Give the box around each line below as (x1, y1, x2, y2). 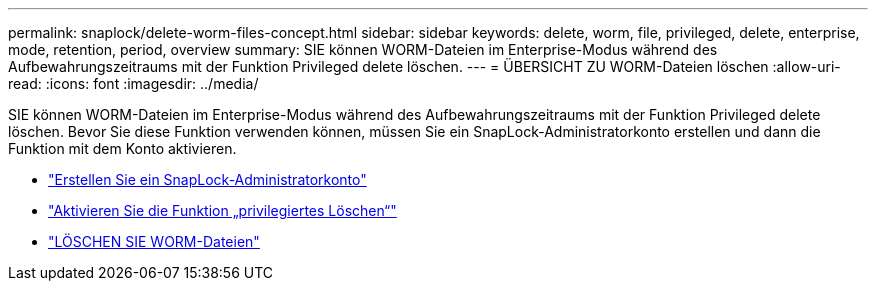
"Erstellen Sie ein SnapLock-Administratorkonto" (48, 171, 367, 188)
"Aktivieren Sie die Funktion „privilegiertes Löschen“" (48, 202, 397, 219)
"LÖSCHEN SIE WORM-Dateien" (48, 233, 260, 250)
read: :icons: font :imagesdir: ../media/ (8, 75, 259, 92)
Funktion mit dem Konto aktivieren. (8, 140, 237, 157)
